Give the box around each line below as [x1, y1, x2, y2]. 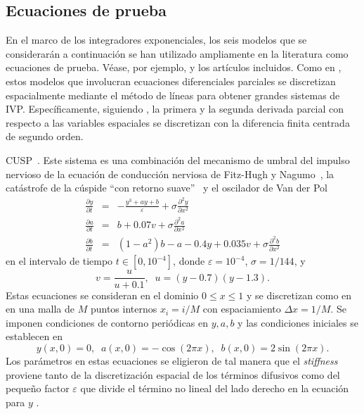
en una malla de [6, 301, 74, 316]
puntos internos [90, 301, 157, 316]
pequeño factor [6, 381, 70, 396]
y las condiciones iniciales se [238, 315, 358, 330]
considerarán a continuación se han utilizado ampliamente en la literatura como [6, 46, 349, 61]
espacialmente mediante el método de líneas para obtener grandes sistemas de [6, 87, 340, 102]
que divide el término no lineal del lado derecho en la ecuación [80, 381, 349, 396]
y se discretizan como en [247, 287, 352, 302]
